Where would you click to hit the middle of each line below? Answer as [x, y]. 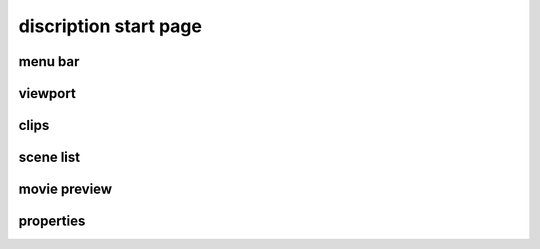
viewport [47, 93]
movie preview [65, 189]
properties [52, 221]
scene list [49, 157]
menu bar [49, 61]
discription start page [110, 26]
